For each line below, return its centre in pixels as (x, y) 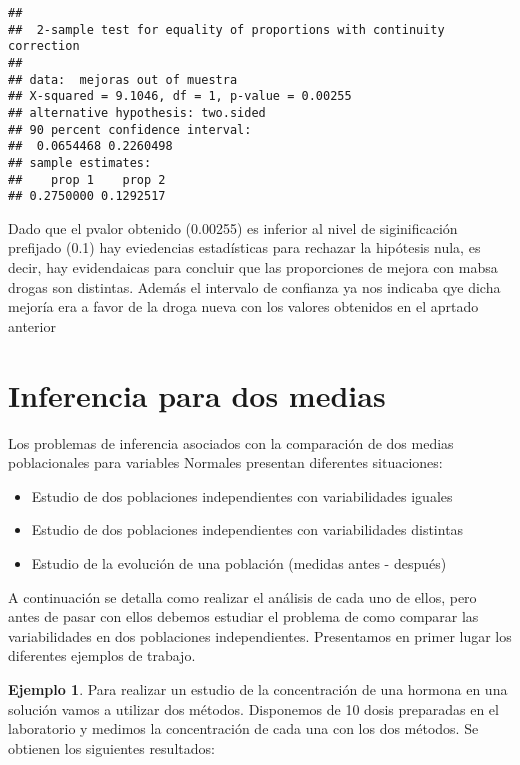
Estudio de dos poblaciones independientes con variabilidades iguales (242, 495)
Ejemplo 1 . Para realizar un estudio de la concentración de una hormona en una (258, 688)
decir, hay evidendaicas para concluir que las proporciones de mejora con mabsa (253, 267)
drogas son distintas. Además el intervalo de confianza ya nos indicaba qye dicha (254, 286)
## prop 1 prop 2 (87, 179)
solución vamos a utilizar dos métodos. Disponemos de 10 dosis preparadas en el (253, 708)
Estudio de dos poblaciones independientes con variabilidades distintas (247, 529)
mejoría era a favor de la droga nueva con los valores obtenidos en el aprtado (243, 306)
